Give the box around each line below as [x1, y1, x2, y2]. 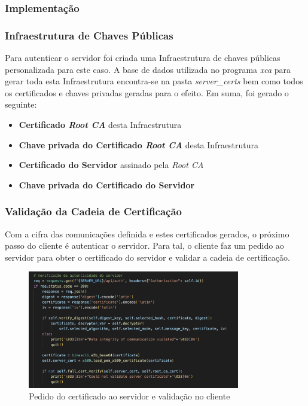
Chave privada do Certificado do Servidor [19, 178, 195, 191]
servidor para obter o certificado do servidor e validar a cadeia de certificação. [5, 251, 290, 263]
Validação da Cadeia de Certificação [5, 204, 182, 219]
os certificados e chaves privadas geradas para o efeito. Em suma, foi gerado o [5, 86, 289, 99]
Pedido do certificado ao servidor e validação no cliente [29, 390, 230, 402]
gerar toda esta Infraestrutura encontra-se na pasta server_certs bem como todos [5, 75, 303, 87]
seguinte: [5, 98, 37, 111]
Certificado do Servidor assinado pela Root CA [19, 158, 204, 171]
